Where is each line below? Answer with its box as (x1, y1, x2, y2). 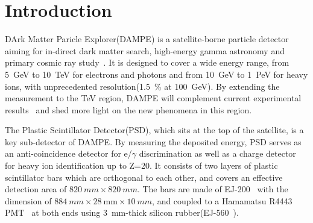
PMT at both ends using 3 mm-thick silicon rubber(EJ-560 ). (5, 206, 239, 219)
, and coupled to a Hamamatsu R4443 (152, 194, 292, 207)
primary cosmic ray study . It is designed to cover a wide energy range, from (5, 56, 289, 69)
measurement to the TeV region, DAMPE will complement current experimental (5, 92, 302, 104)
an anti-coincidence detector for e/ (5, 147, 132, 160)
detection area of (5, 183, 67, 195)
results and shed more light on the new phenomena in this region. (5, 103, 252, 116)
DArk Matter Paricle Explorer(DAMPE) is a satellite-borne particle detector (5, 33, 289, 45)
